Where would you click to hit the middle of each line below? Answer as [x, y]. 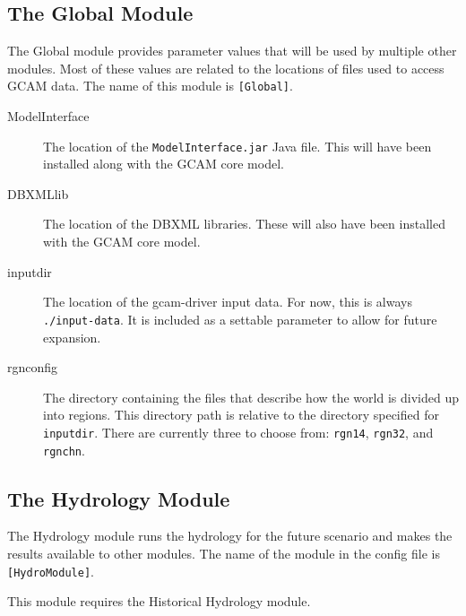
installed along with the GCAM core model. [164, 164]
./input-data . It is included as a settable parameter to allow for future [240, 319]
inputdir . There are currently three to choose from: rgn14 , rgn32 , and [238, 432]
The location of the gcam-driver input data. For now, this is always [228, 302]
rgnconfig [33, 367]
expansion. [72, 337]
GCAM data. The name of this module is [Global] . [150, 86]
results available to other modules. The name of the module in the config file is [224, 553]
